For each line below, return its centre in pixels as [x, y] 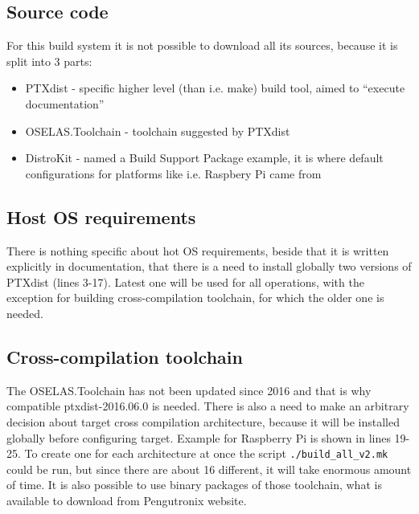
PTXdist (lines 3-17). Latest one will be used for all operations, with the [185, 281]
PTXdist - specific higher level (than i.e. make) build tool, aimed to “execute [215, 88]
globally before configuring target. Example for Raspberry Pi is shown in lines [199, 437]
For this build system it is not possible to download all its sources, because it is [202, 45]
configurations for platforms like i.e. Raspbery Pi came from [173, 173]
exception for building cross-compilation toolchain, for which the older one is [195, 298]
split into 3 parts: [49, 61]
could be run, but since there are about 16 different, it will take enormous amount [209, 469]
